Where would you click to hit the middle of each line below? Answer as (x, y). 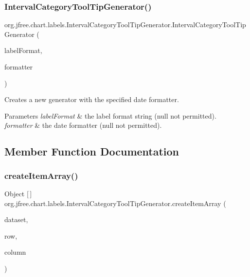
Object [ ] (18, 193)
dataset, (16, 219)
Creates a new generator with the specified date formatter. (92, 99)
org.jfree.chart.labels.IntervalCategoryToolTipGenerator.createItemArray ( (115, 203)
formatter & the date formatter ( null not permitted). (83, 125)
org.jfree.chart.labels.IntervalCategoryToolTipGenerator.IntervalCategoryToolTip (125, 25)
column (15, 252)
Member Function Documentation (92, 151)
